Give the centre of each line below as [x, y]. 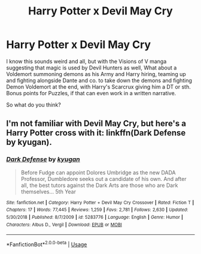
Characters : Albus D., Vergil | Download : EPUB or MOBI [64, 225]
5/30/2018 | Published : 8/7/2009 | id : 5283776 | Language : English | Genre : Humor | [95, 217]
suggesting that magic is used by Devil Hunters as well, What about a [92, 68]
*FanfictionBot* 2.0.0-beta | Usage [47, 244]
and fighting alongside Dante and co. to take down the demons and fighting [99, 80]
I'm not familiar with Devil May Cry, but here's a [96, 124]
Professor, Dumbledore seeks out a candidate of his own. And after [103, 179]
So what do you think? [33, 105]
